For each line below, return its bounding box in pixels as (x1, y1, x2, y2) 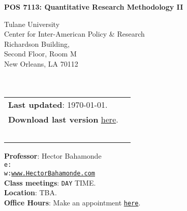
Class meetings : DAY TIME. (4, 177, 96, 188)
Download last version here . (8, 113, 118, 125)
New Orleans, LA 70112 (4, 58, 78, 69)
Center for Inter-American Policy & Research (4, 28, 145, 39)
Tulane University (4, 18, 60, 29)
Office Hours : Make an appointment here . (4, 197, 141, 207)
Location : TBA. (4, 187, 57, 198)
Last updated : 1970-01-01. (8, 98, 108, 110)
